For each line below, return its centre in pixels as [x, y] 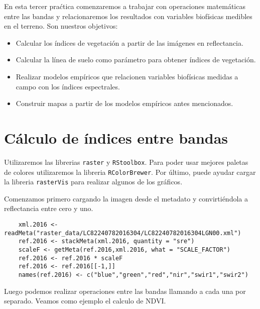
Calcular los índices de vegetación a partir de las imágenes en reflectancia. [129, 42]
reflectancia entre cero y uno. [49, 208]
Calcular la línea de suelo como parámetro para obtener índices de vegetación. [136, 60]
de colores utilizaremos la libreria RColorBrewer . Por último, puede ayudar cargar [130, 172]
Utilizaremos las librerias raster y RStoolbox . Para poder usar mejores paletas [126, 162]
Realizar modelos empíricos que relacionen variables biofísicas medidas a [127, 76]
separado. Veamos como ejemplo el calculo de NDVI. [85, 301]
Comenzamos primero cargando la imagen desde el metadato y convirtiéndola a [126, 198]
